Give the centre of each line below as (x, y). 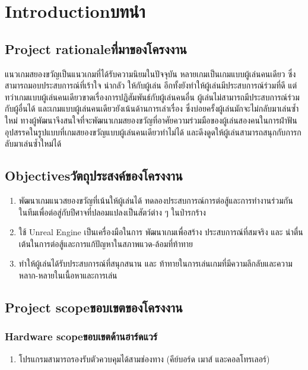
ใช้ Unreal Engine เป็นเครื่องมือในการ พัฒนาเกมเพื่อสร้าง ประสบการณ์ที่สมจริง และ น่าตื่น (161, 232)
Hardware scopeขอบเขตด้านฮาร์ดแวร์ (81, 336)
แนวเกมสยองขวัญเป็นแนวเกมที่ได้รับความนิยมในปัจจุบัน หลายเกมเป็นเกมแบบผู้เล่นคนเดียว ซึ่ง (150, 73)
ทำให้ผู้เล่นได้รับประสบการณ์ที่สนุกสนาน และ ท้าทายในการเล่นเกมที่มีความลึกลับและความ (155, 263)
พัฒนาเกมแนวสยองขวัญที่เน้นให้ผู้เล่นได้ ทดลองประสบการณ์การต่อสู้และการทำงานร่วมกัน (156, 200)
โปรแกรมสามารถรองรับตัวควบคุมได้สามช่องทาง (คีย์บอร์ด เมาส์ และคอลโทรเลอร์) (144, 358)
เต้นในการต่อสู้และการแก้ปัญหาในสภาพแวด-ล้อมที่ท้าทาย (106, 243)
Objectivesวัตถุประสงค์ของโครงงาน (94, 175)
